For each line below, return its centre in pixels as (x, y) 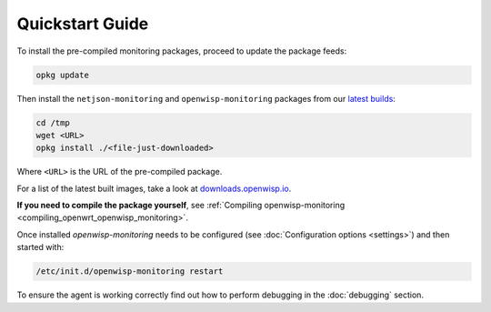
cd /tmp (53, 122)
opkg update (63, 75)
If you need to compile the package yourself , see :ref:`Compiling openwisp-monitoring (181, 206)
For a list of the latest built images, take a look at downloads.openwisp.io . (154, 188)
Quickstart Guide (83, 24)
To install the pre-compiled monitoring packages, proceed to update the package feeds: (182, 51)
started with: (40, 247)
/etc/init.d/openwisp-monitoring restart (130, 272)
